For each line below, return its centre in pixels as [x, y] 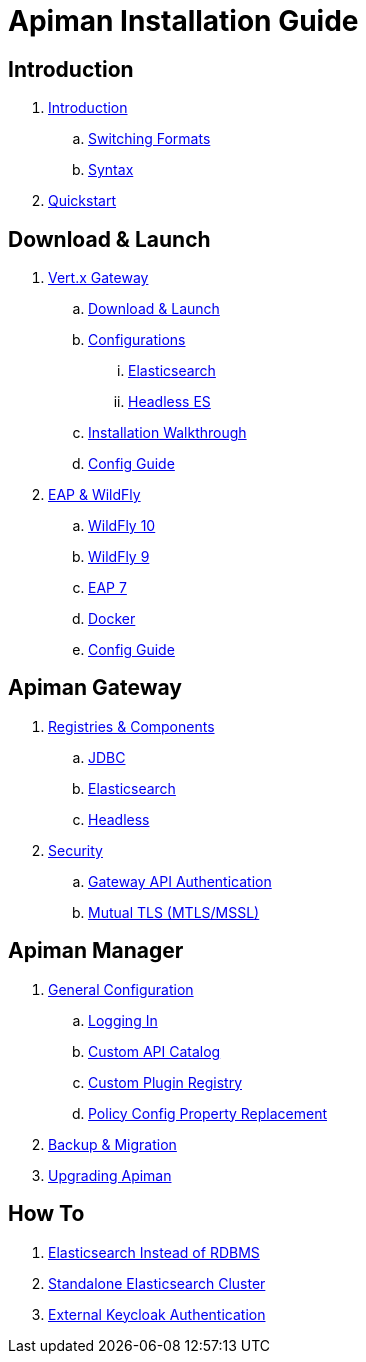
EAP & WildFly [94, 495]
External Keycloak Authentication [157, 1314]
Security [75, 850]
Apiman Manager [96, 951]
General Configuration [121, 989]
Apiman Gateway [95, 688]
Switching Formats [149, 139]
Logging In [123, 1020]
